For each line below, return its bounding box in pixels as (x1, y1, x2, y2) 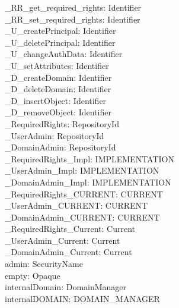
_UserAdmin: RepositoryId (5, 129, 104, 142)
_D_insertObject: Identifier (5, 94, 107, 106)
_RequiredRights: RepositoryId (5, 117, 119, 130)
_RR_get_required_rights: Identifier (5, 1, 142, 13)
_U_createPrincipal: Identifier (5, 24, 116, 37)
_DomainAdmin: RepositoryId (5, 141, 116, 153)
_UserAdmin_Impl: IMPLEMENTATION (5, 164, 159, 177)
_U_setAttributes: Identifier (5, 59, 109, 71)
